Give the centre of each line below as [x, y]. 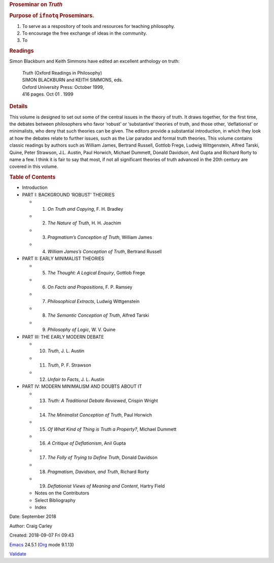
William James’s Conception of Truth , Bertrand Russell [105, 251]
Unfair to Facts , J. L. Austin [76, 379]
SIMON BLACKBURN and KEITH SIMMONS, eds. [73, 80]
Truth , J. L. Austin [66, 351]
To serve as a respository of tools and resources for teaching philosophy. [98, 26]
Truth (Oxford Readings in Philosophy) [62, 73]
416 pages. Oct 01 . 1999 [48, 94]
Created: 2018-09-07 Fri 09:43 [42, 535]
